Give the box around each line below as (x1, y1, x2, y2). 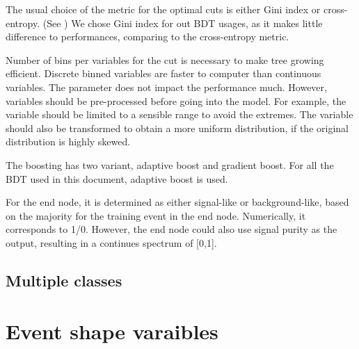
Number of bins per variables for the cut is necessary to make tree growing (6, 52, 324, 67)
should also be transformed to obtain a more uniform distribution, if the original (6, 120, 349, 135)
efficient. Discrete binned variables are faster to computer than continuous (6, 66, 321, 81)
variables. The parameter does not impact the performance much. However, (6, 79, 327, 94)
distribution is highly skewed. (6, 134, 131, 149)
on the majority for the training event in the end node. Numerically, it (6, 208, 306, 222)
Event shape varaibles (6, 317, 218, 346)
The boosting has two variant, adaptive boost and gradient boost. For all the (6, 157, 334, 172)
